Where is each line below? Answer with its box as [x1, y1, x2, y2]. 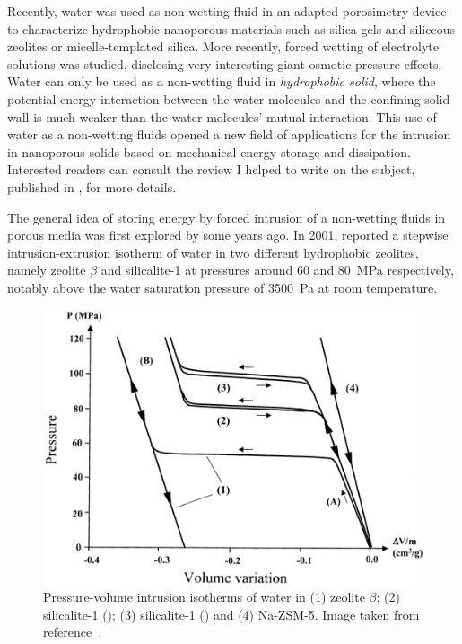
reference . [43, 622, 102, 641]
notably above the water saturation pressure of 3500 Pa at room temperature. [7, 278, 438, 296]
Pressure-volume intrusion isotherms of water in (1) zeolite [43, 587, 365, 606]
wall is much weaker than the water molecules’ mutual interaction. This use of [7, 107, 437, 126]
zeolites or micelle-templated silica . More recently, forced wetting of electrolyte [7, 37, 439, 56]
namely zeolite [7, 260, 86, 279]
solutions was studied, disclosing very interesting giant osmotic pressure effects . [7, 54, 442, 73]
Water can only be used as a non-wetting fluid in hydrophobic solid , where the [7, 72, 436, 91]
